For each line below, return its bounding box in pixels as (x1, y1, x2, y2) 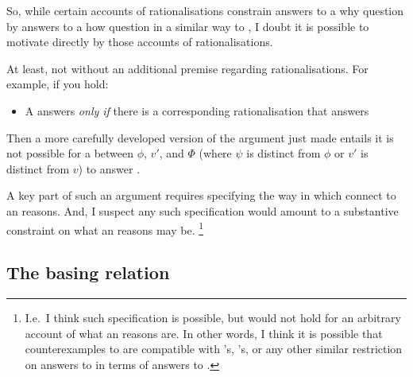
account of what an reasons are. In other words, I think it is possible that (25, 325, 383, 341)
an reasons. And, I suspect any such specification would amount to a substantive (6, 202, 399, 219)
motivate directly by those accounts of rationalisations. (6, 33, 273, 50)
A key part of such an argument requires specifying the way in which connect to (6, 187, 396, 204)
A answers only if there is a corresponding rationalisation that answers (25, 102, 369, 119)
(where (199, 145, 232, 161)
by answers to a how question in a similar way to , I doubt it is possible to (6, 17, 369, 34)
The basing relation (6, 260, 170, 285)
